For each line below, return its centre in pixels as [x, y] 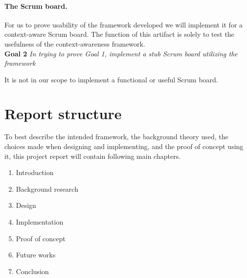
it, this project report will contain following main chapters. [93, 156]
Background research [47, 189]
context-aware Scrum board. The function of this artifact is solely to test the [119, 34]
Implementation [40, 222]
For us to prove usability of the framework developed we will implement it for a [124, 24]
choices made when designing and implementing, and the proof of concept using [124, 146]
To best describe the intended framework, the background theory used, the [116, 137]
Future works [36, 255]
